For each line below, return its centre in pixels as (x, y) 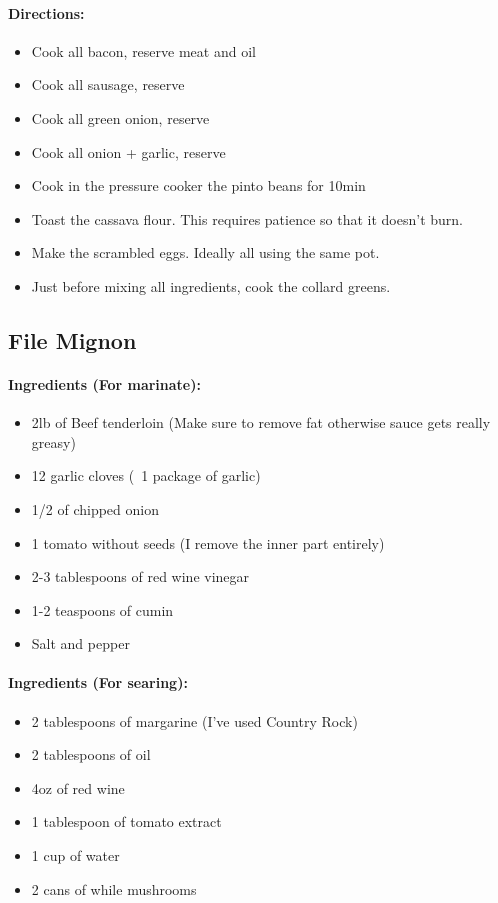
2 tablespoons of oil (91, 754)
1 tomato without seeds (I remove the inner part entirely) (208, 542)
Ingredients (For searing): (98, 682)
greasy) (53, 441)
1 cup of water (75, 855)
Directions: (46, 12)
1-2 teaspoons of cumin (102, 609)
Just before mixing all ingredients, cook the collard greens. (211, 285)
